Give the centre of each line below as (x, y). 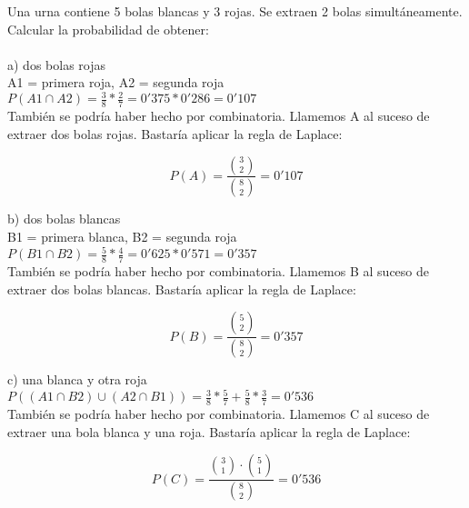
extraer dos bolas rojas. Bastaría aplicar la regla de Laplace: (175, 133)
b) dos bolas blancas (64, 219)
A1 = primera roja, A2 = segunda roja (116, 82)
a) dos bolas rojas (56, 64)
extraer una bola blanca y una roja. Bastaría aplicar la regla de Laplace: (209, 431)
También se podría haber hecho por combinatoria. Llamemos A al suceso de (219, 116)
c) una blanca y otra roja (77, 379)
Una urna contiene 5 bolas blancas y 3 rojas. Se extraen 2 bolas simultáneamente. (235, 11)
